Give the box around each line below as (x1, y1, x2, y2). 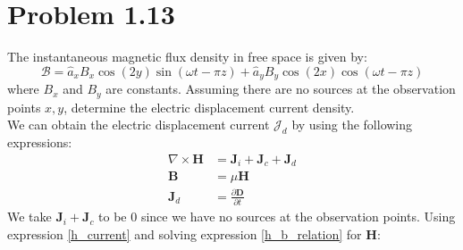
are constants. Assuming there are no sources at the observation (105, 79, 456, 98)
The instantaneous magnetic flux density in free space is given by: (7, 47, 367, 66)
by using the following (291, 115, 413, 134)
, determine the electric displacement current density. (63, 97, 355, 116)
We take (7, 207, 52, 226)
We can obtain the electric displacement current (7, 115, 270, 134)
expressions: (7, 133, 72, 152)
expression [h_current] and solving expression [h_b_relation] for (7, 224, 362, 243)
